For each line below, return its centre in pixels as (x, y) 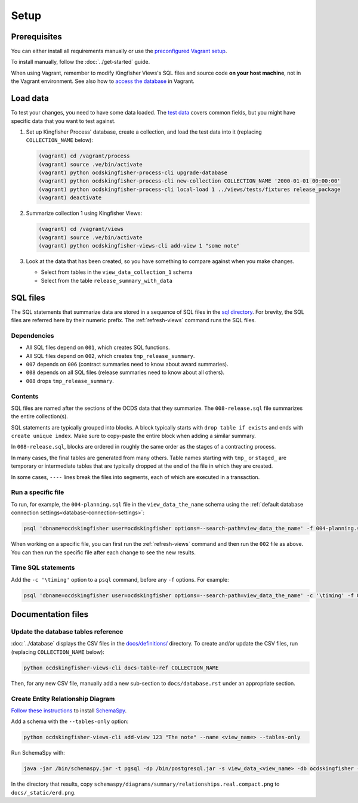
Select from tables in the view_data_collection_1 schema (117, 272)
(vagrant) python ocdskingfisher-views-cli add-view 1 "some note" (139, 245)
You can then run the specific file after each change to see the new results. (104, 552)
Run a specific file (38, 492)
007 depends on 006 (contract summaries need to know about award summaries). (127, 364)
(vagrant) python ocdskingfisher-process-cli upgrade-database (133, 173)
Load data (30, 98)
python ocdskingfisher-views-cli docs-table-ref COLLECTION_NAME (121, 668)
